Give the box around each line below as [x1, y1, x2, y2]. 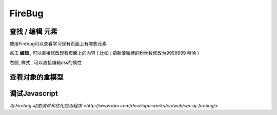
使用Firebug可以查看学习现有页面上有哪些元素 [9, 41, 107, 47]
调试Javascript [9, 89, 58, 98]
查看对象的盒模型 [9, 73, 64, 81]
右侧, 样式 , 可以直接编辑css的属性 [9, 59, 82, 65]
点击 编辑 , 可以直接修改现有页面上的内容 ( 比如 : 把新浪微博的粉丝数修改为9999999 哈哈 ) [9, 50, 200, 56]
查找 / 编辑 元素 [9, 27, 58, 36]
